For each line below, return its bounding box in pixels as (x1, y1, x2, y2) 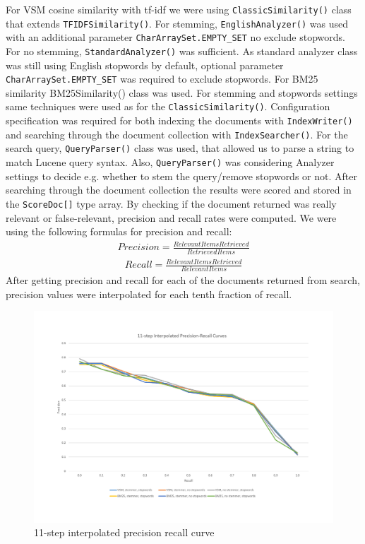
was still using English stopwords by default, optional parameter (6, 57, 284, 72)
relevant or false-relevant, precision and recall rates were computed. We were (6, 210, 337, 225)
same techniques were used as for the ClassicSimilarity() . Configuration (6, 99, 330, 114)
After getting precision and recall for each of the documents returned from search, (6, 273, 360, 288)
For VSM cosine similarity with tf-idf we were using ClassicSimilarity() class (6, 2, 352, 16)
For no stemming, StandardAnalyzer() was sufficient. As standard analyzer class (6, 43, 358, 58)
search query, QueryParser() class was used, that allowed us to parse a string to (6, 141, 354, 155)
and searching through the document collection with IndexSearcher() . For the (6, 126, 348, 141)
